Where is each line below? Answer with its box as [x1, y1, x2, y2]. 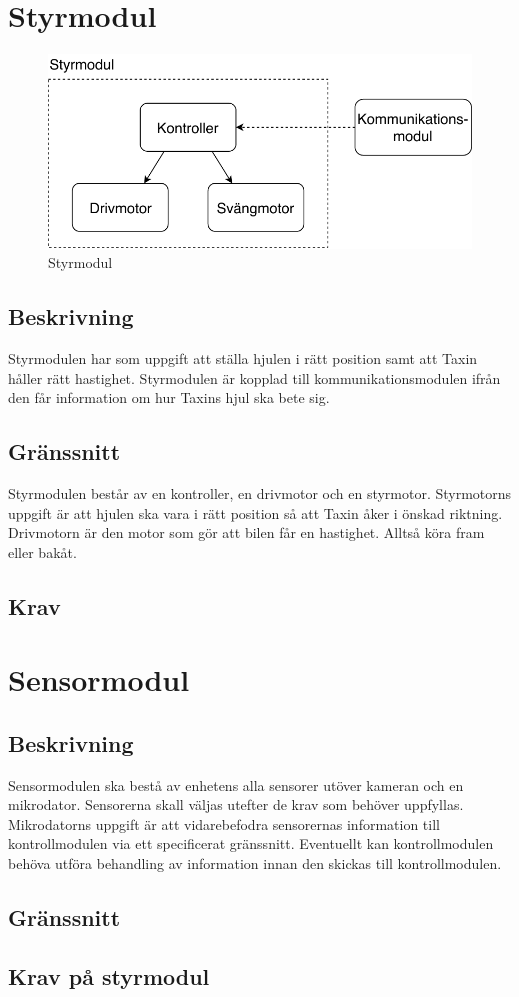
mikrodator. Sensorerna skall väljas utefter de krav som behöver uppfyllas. [8, 794, 464, 815]
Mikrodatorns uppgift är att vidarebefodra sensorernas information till [8, 813, 440, 834]
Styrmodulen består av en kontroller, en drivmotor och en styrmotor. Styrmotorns [8, 482, 512, 503]
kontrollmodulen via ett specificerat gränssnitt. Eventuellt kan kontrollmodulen [8, 833, 494, 854]
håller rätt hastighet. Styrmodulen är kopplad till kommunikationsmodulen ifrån [8, 367, 501, 388]
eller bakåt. [8, 541, 77, 562]
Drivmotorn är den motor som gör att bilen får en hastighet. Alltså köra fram [8, 522, 485, 543]
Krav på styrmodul [8, 960, 210, 991]
